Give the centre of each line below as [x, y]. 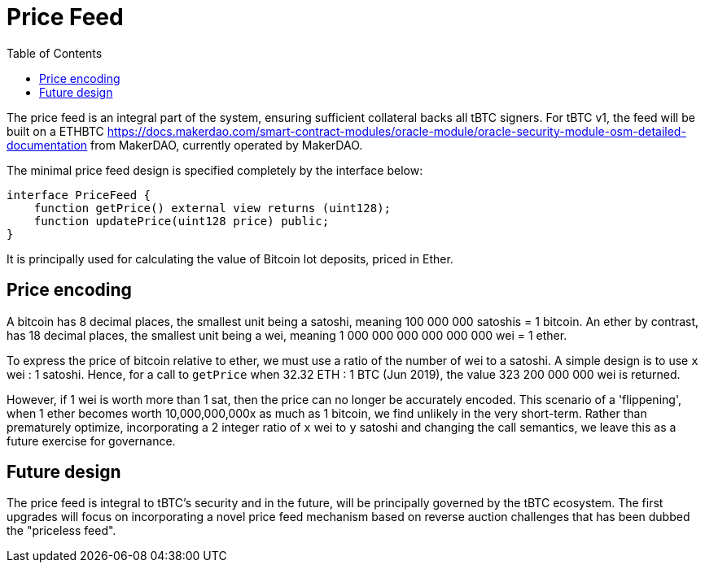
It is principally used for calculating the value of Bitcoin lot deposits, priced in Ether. [230, 258]
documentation [47, 145]
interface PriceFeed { [79, 195]
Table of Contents [55, 53]
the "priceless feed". [61, 531]
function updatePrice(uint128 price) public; [182, 221]
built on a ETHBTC [55, 131]
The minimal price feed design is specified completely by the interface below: [215, 170]
